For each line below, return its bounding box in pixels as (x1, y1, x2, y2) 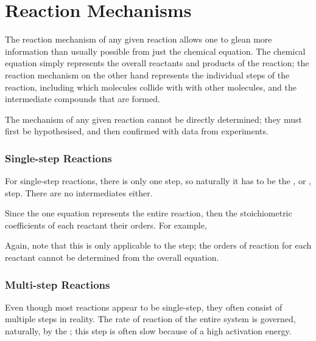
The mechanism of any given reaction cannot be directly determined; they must (5, 112, 302, 125)
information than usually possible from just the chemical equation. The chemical (5, 44, 306, 57)
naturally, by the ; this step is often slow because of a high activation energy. (5, 325, 292, 337)
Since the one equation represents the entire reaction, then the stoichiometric (5, 207, 292, 219)
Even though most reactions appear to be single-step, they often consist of (5, 300, 283, 313)
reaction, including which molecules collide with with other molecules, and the (5, 80, 297, 93)
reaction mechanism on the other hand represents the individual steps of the (5, 68, 290, 81)
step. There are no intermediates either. (5, 186, 153, 199)
